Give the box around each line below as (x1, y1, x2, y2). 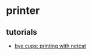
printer (6, 4, 40, 17)
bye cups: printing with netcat (14, 42, 86, 49)
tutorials (6, 27, 38, 37)
